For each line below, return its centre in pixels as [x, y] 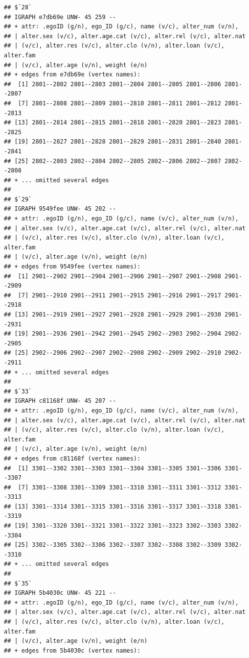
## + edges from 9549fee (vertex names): [72, 267]
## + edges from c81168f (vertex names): [72, 458]
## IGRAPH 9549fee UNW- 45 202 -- [60, 209]
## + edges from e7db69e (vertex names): [72, 75]
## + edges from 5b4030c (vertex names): [72, 650]
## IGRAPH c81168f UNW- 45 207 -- [60, 401]
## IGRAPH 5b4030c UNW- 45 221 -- [60, 593]
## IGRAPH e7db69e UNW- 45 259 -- [60, 17]
